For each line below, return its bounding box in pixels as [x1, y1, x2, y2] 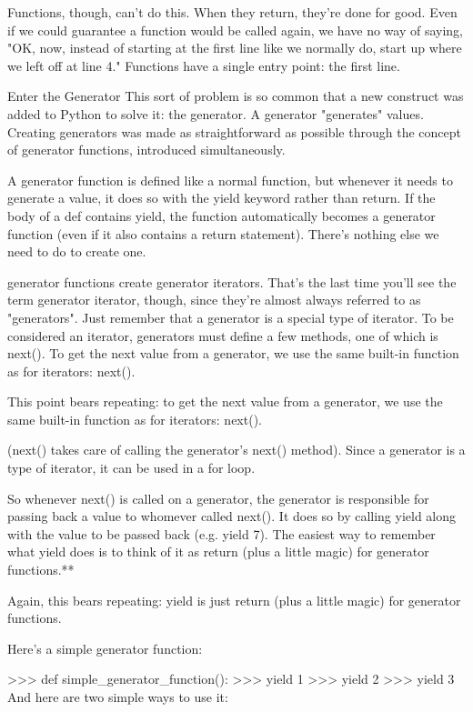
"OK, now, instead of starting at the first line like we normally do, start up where [7, 38, 462, 57]
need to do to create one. [7, 242, 146, 261]
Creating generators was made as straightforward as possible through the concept [7, 122, 461, 141]
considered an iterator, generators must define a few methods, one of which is [7, 326, 438, 345]
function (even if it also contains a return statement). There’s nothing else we [7, 224, 439, 243]
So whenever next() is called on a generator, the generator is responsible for [7, 488, 429, 507]
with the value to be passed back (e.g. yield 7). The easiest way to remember [7, 524, 436, 543]
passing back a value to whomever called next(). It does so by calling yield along [7, 506, 457, 526]
